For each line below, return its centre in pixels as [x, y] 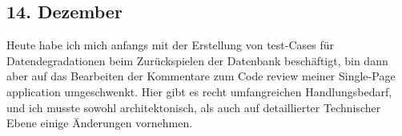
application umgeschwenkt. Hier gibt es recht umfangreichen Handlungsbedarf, [199, 91]
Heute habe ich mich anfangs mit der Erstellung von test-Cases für [171, 45]
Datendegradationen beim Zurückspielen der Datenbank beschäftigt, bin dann [197, 60]
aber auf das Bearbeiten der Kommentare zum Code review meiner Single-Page [201, 76]
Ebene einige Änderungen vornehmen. [100, 123]
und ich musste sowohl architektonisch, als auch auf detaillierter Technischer [194, 107]
